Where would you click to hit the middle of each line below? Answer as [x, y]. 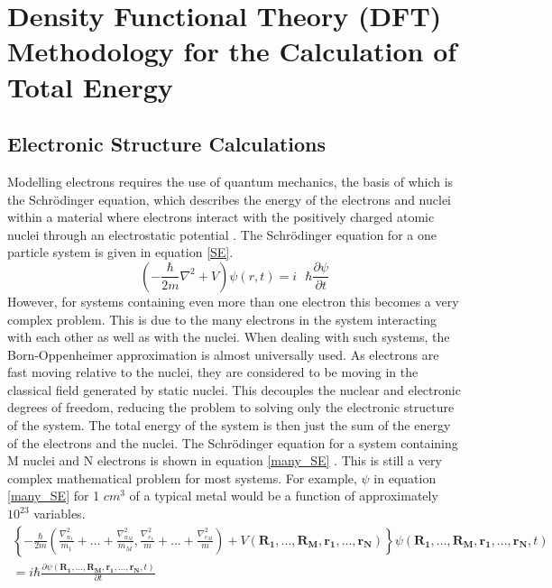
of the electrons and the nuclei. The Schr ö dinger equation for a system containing [233, 442]
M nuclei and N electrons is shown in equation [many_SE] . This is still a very [225, 460]
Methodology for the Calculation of [232, 51]
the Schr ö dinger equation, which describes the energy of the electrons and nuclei [230, 199]
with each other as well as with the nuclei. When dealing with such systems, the [229, 337]
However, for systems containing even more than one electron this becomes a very [233, 301]
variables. [60, 514]
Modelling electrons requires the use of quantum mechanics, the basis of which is [230, 181]
